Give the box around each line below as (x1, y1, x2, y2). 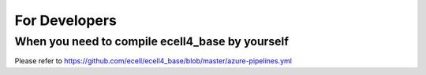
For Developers (14, 12, 118, 29)
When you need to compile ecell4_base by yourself (14, 34, 290, 48)
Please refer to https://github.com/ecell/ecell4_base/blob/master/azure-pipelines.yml (14, 56, 292, 66)
